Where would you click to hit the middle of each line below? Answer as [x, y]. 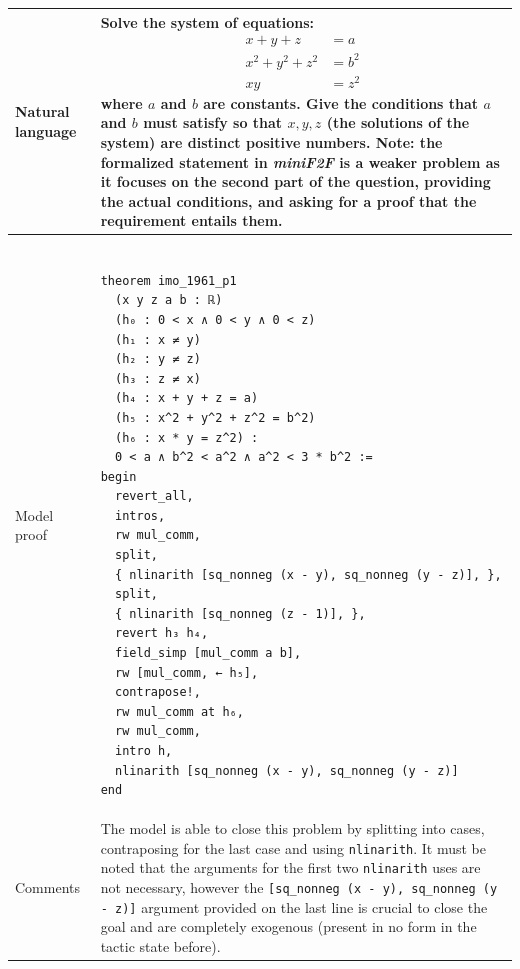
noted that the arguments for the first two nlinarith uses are [290, 867]
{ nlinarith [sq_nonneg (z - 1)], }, [240, 613]
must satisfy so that [213, 122]
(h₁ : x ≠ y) [158, 339]
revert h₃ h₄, [162, 633]
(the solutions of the [398, 122]
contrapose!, [158, 692]
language [46, 130]
